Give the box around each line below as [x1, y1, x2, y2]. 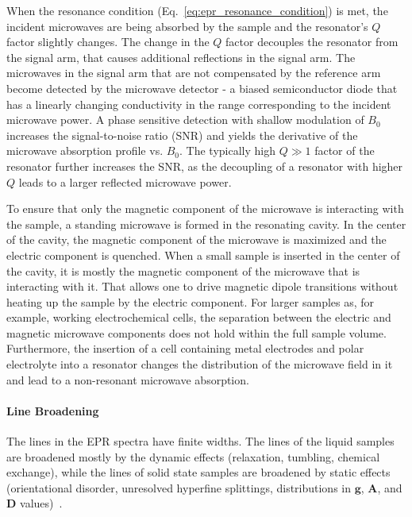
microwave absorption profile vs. [6, 142, 164, 159]
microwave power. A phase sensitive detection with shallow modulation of [6, 111, 364, 128]
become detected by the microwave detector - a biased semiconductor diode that [6, 79, 398, 96]
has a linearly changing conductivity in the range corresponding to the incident [6, 95, 391, 112]
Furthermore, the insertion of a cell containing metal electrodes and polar [6, 340, 364, 357]
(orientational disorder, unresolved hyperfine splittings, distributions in [6, 479, 352, 496]
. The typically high [179, 142, 276, 159]
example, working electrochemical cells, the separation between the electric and [6, 309, 391, 326]
